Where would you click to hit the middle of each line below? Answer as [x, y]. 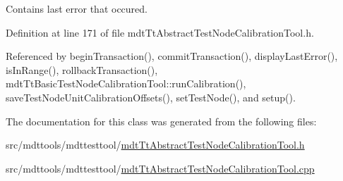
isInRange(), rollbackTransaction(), [82, 69]
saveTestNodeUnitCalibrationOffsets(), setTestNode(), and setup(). [151, 97]
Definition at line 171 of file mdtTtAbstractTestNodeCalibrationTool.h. [160, 32]
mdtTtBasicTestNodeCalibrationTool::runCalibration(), [126, 83]
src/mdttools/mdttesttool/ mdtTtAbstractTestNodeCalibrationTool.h [155, 145]
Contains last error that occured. [77, 8]
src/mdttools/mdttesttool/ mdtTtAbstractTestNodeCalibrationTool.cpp [160, 168]
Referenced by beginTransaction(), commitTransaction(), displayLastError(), [172, 56]
